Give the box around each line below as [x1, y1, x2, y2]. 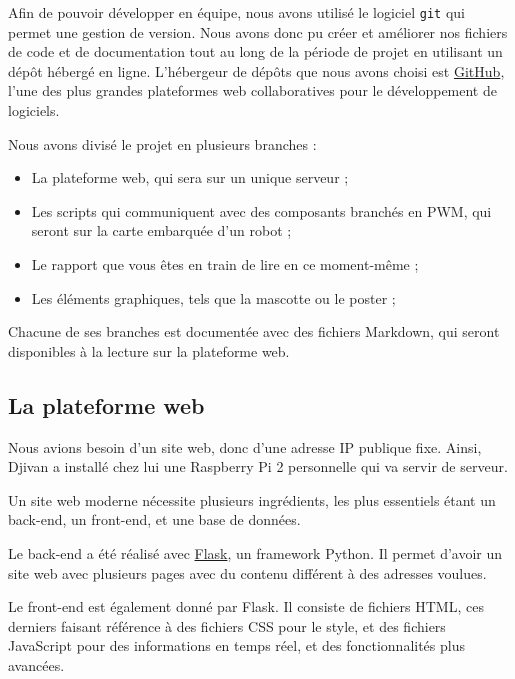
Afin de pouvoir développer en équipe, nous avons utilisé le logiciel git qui [8, 2, 465, 22]
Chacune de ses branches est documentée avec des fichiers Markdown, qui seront [8, 321, 500, 342]
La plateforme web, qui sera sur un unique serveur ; [31, 167, 349, 188]
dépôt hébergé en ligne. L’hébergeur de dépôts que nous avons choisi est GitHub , [8, 60, 505, 81]
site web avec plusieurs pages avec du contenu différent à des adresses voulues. [8, 562, 487, 583]
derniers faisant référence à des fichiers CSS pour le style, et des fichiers [8, 615, 446, 636]
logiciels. [8, 100, 60, 121]
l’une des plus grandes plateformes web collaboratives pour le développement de [8, 80, 497, 101]
